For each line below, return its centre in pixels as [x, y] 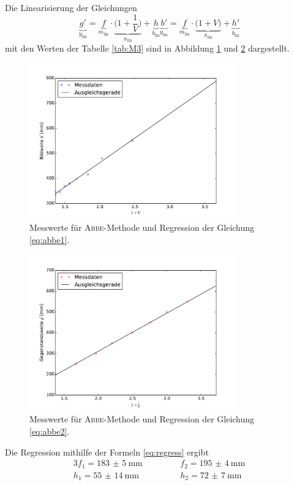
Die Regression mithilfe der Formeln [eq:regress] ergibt [107, 452]
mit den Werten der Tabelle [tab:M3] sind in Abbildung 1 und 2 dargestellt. [147, 48]
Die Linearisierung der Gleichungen [71, 7]
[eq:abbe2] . [50, 431]
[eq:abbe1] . [50, 239]
